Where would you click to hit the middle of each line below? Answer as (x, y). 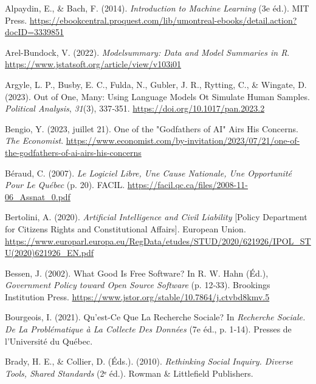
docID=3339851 (35, 32)
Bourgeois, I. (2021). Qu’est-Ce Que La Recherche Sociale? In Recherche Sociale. (155, 317)
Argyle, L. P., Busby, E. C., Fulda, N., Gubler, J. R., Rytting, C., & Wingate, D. (156, 84)
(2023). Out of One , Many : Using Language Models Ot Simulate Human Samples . (157, 96)
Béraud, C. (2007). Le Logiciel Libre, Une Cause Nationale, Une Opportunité (148, 173)
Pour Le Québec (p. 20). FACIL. (65, 185)
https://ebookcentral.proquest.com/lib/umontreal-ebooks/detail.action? (163, 20)
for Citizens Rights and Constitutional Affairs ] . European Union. (125, 228)
